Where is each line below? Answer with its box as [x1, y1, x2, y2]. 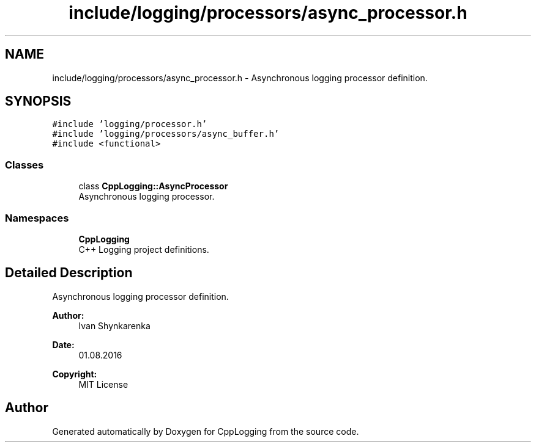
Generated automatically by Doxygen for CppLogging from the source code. [52, 426, 359, 437]
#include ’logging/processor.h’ [52, 119, 207, 129]
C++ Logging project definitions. [78, 244, 209, 255]
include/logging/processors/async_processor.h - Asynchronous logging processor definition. [52, 72, 428, 83]
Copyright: [52, 368, 97, 379]
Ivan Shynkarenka [78, 320, 151, 331]
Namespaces [5, 211, 69, 224]
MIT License [78, 379, 128, 390]
